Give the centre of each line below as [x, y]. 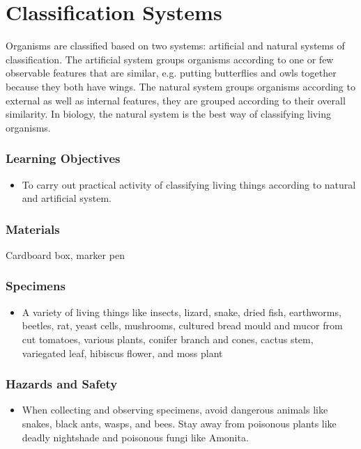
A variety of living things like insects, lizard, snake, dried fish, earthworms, [182, 312]
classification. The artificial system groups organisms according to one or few [170, 59]
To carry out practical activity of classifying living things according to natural [189, 184]
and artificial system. [67, 198]
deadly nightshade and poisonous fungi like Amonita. [135, 437]
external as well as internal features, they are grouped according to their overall [176, 100]
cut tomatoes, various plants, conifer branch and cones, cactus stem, [168, 339]
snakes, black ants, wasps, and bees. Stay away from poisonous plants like [179, 423]
